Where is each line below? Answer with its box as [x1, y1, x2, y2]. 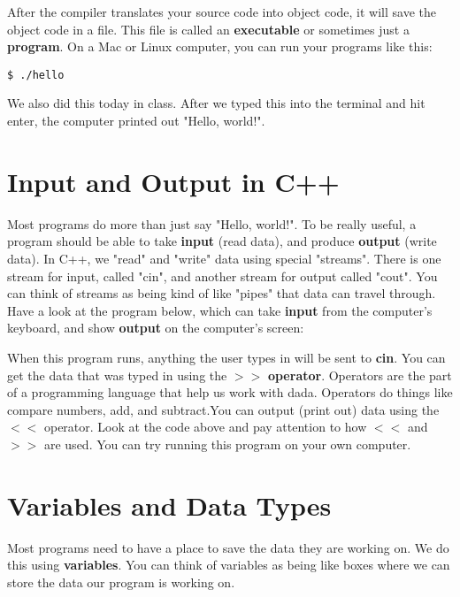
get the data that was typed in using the [7, 365, 227, 384]
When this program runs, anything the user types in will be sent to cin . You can [7, 348, 446, 366]
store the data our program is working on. [7, 572, 235, 591]
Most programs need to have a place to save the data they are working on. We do [7, 538, 449, 556]
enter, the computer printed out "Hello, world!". [7, 111, 265, 130]
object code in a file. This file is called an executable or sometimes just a [7, 19, 410, 38]
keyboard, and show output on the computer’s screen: [7, 318, 304, 337]
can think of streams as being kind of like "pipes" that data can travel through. [7, 284, 436, 302]
